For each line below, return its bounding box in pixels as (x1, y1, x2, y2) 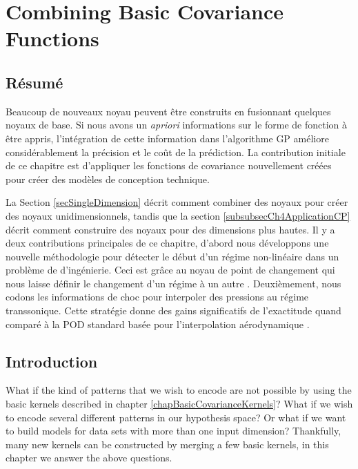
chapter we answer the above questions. (6, 450, 172, 465)
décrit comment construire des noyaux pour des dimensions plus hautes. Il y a (6, 222, 335, 236)
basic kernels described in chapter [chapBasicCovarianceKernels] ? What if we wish (6, 396, 353, 411)
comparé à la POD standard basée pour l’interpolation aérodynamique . (6, 316, 310, 331)
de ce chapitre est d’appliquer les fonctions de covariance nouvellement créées (6, 158, 332, 173)
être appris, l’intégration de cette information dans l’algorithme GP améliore (6, 131, 329, 145)
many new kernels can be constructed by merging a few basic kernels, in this (6, 437, 329, 451)
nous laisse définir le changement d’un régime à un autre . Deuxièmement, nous (6, 276, 341, 290)
